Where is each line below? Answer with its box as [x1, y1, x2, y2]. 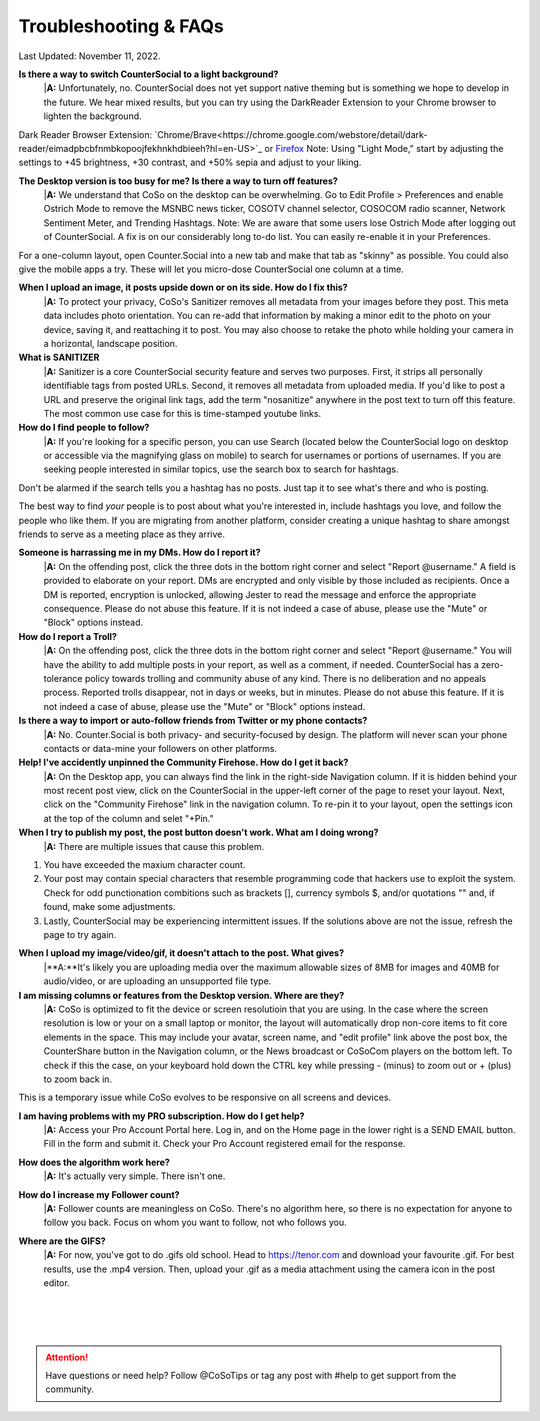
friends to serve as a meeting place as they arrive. [18, 528, 225, 540]
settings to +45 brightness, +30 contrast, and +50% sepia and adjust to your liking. [18, 156, 362, 169]
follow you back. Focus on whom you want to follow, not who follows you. [43, 1216, 347, 1229]
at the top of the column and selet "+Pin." [43, 812, 214, 824]
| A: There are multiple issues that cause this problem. [43, 840, 265, 852]
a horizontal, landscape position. [43, 337, 178, 349]
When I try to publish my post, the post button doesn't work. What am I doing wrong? [18, 826, 379, 839]
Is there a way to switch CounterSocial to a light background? [18, 68, 279, 80]
